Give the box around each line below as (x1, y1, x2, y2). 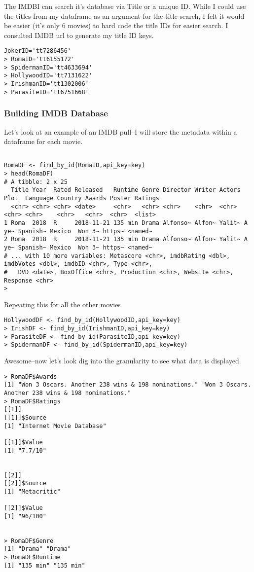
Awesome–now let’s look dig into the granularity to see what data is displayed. (4, 356, 241, 366)
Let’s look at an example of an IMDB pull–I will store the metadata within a (4, 126, 237, 137)
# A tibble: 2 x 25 (4, 178, 68, 185)
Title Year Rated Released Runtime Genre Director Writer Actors (11, 186, 241, 194)
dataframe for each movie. (4, 136, 83, 146)
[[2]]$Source (4, 480, 46, 487)
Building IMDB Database (4, 107, 108, 119)
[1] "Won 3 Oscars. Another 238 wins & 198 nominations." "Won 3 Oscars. (4, 381, 252, 389)
